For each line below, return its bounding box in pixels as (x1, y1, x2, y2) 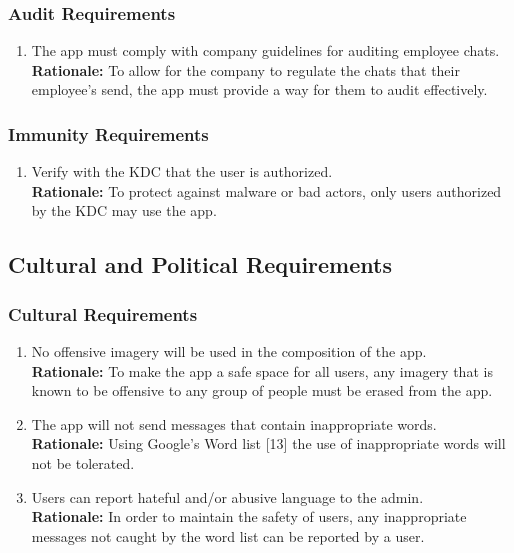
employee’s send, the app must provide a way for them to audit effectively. (31, 79, 488, 100)
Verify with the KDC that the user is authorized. (31, 161, 333, 182)
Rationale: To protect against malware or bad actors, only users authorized (31, 180, 502, 201)
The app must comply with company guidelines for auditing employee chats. (31, 40, 500, 61)
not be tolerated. (31, 452, 135, 473)
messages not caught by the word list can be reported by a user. (31, 525, 425, 546)
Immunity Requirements (8, 121, 209, 146)
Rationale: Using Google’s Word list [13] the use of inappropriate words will (31, 433, 506, 454)
